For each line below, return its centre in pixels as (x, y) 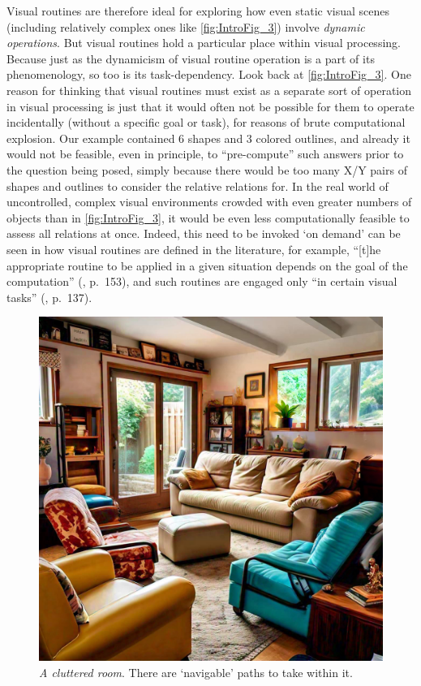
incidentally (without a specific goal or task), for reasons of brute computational (206, 122)
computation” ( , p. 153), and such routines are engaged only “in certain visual (202, 281)
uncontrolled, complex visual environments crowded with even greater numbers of (209, 202)
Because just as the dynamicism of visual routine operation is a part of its (191, 58)
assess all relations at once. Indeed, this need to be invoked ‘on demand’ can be (204, 233)
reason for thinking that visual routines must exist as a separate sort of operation (209, 90)
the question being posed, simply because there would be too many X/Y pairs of (207, 169)
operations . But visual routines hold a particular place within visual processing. (204, 43)
